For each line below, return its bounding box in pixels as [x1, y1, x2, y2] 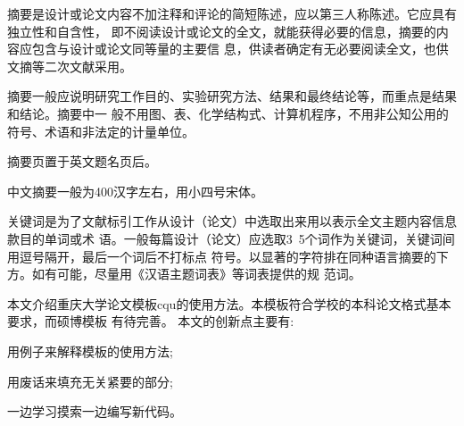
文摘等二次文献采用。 [7, 56, 132, 75]
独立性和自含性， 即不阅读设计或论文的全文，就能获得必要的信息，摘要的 [7, 21, 436, 40]
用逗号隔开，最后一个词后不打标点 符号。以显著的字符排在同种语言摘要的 [7, 246, 436, 265]
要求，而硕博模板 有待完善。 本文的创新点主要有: [7, 312, 294, 330]
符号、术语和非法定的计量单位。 [7, 121, 195, 140]
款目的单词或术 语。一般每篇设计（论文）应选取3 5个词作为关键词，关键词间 [7, 229, 455, 247]
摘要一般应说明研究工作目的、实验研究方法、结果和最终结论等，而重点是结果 [7, 87, 457, 105]
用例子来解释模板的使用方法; [7, 341, 173, 360]
